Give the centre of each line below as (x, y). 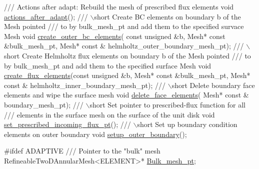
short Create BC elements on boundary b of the (167, 16)
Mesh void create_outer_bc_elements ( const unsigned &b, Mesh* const (115, 36)
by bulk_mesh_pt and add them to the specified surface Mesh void (108, 65)
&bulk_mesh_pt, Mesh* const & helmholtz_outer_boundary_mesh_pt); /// (124, 46)
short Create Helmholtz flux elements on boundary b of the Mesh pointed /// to (127, 55)
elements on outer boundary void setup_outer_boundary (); (95, 134)
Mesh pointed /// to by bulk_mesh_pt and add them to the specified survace (124, 26)
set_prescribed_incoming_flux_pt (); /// (67, 124)
